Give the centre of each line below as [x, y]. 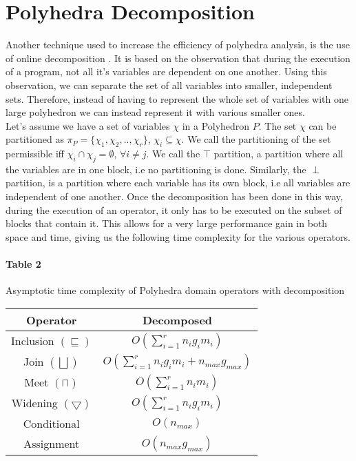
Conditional [51, 423]
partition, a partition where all [279, 154]
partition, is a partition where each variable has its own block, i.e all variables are [178, 183]
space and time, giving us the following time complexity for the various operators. [178, 236]
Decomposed [177, 320]
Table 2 [23, 264]
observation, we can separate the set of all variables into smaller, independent [169, 85]
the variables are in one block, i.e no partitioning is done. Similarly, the [156, 169]
